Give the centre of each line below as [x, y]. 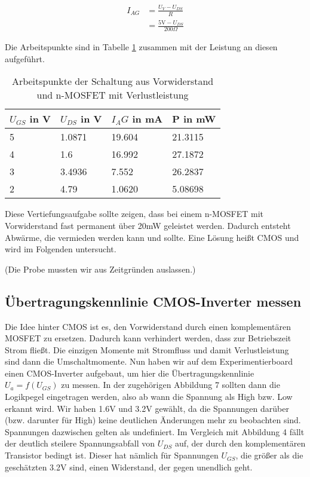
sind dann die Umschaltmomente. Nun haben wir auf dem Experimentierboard [149, 361]
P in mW [194, 119]
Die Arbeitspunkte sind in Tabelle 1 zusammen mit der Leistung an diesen [141, 47]
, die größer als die [269, 455]
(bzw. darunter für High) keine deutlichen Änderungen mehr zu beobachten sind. [153, 420]
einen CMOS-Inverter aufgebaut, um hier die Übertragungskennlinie [130, 373]
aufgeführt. [25, 58]
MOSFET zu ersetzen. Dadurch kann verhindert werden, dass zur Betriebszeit [148, 338]
